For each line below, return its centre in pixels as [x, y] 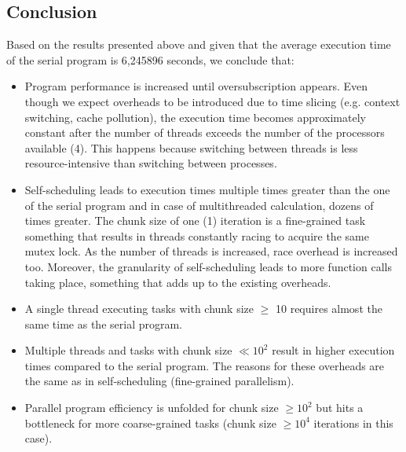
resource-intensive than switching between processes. [151, 163]
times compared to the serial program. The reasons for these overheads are [205, 365]
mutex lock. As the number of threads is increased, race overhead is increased [211, 251]
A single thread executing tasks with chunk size [139, 309]
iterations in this [353, 423]
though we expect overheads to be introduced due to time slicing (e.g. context [212, 101]
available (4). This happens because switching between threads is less [191, 147]
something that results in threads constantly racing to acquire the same [197, 235]
